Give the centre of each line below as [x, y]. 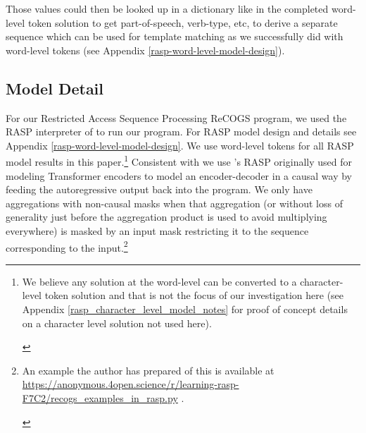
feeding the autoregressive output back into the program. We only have [159, 189]
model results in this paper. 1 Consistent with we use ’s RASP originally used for [179, 161]
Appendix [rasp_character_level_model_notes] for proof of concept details [185, 309]
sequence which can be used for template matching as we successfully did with [175, 36]
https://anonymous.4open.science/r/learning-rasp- [131, 384]
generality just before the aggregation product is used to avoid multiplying [166, 217]
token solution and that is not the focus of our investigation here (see [194, 295]
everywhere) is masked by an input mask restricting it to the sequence [157, 230]
